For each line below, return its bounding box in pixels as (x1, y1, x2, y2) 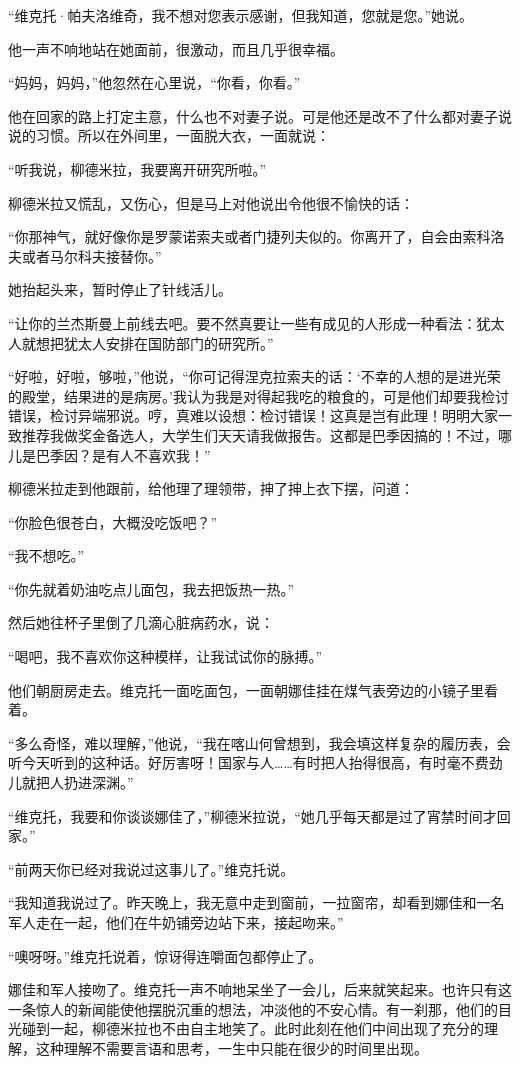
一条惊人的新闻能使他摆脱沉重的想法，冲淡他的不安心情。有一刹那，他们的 (8, 998, 498, 1019)
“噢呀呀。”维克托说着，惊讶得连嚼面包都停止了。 (8, 945, 323, 966)
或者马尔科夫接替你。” (21, 245, 162, 266)
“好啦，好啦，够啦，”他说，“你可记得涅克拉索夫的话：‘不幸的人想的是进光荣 (8, 366, 501, 387)
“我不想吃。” (8, 545, 85, 566)
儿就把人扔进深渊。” (8, 772, 134, 793)
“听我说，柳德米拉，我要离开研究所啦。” (8, 158, 267, 179)
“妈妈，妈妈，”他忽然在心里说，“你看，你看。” (8, 72, 301, 93)
